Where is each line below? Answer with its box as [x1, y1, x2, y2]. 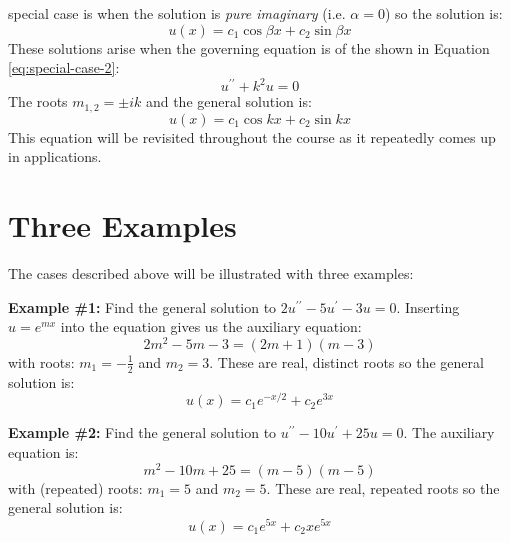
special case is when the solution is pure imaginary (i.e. [8, 3, 346, 23]
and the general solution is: [145, 91, 312, 112]
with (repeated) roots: [8, 477, 143, 498]
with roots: [8, 351, 75, 372]
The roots [8, 91, 68, 112]
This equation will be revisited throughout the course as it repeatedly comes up [8, 126, 496, 147]
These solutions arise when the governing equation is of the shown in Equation [8, 37, 490, 58]
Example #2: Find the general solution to [8, 422, 277, 443]
